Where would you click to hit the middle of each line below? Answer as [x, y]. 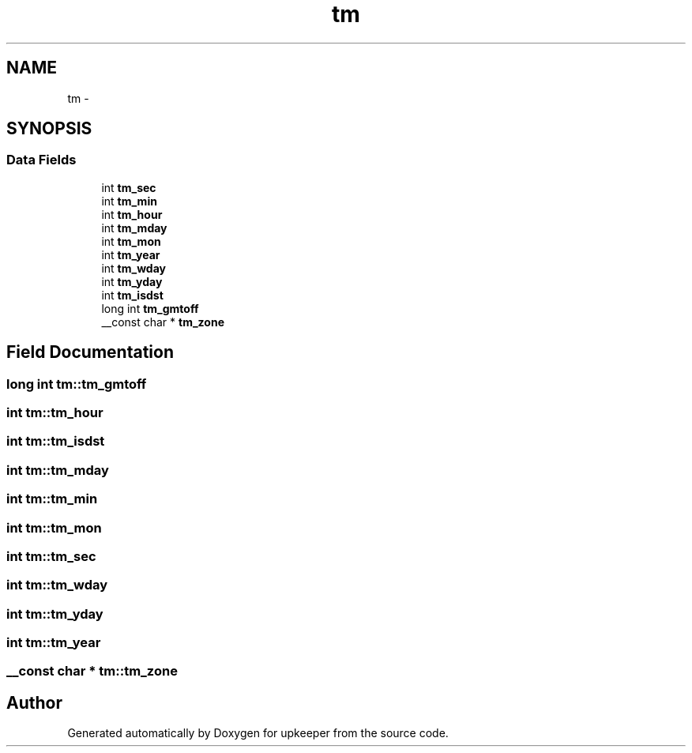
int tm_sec [129, 187]
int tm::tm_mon [54, 527]
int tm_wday [134, 268]
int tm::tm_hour [55, 413]
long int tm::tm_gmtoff [77, 384]
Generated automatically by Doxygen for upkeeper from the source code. [258, 733]
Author [34, 702]
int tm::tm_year [54, 643]
